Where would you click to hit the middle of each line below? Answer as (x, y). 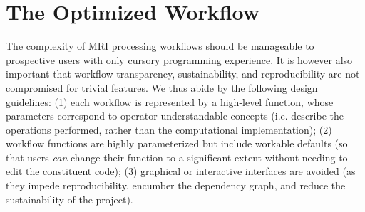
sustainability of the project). (70, 199)
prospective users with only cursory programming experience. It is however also (179, 59)
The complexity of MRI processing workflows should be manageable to (160, 46)
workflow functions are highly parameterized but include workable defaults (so (177, 143)
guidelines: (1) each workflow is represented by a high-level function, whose (170, 101)
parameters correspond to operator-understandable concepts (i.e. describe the (175, 116)
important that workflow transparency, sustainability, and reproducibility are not (183, 74)
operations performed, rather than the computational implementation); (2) (169, 129)
